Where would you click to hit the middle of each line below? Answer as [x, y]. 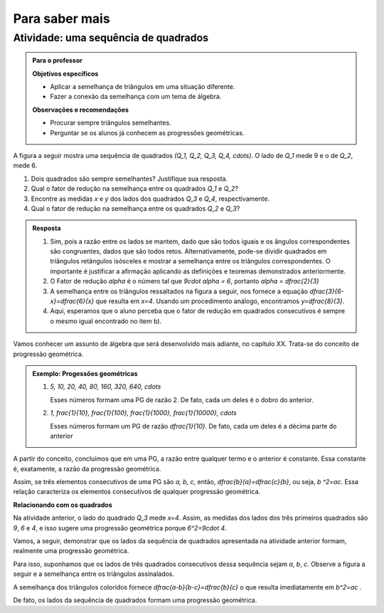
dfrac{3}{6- [327, 291]
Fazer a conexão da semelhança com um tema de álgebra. [136, 97]
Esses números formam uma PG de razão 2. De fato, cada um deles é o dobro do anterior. [182, 399]
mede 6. [25, 166]
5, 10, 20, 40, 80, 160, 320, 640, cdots [106, 387]
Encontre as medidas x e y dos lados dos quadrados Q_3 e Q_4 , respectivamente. [150, 199]
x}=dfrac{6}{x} [72, 301]
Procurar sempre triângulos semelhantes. [111, 123]
